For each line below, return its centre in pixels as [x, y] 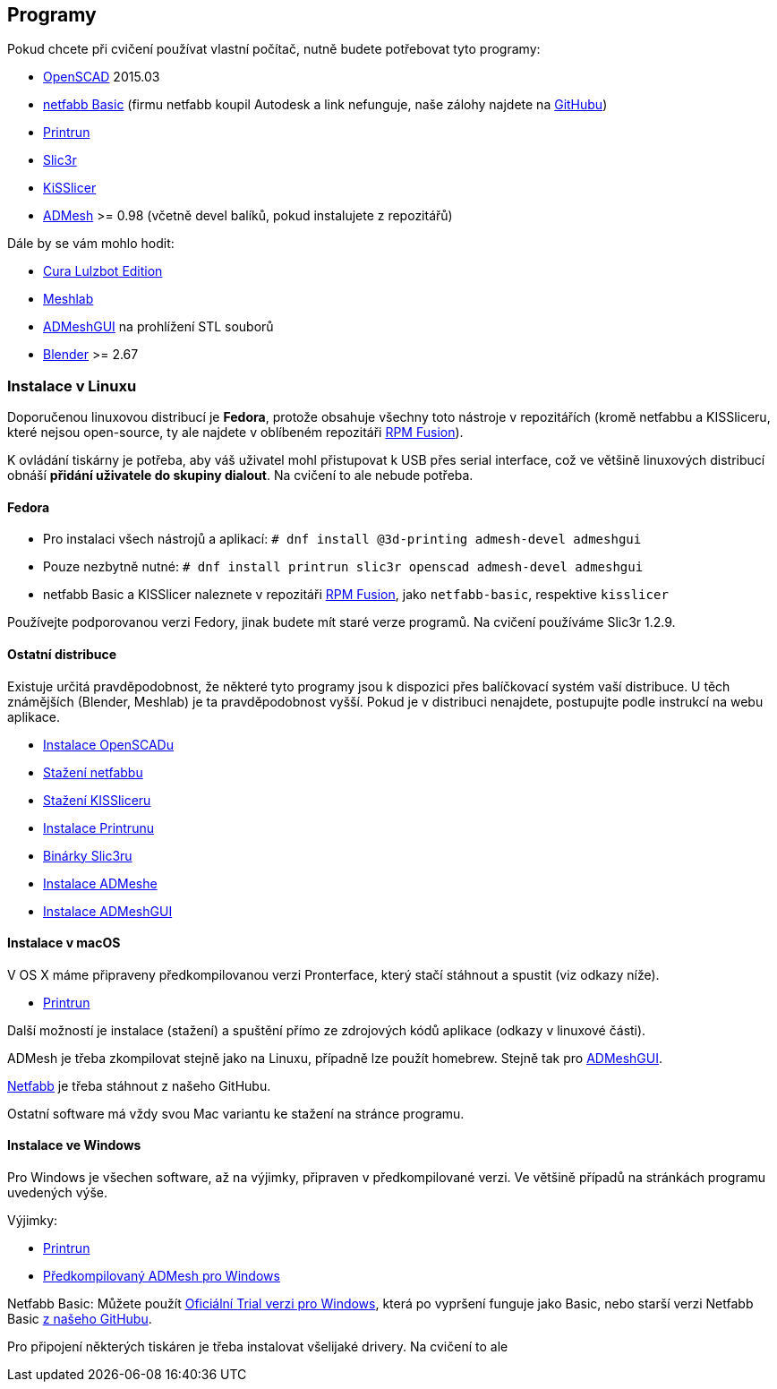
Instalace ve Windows [74, 1145]
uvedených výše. [57, 1193]
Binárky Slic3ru [88, 855]
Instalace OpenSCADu [108, 744]
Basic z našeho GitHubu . [80, 1319]
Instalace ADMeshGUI [108, 911]
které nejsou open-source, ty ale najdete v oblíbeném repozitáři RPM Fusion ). [235, 433]
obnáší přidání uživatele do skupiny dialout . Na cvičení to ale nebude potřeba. [240, 476]
